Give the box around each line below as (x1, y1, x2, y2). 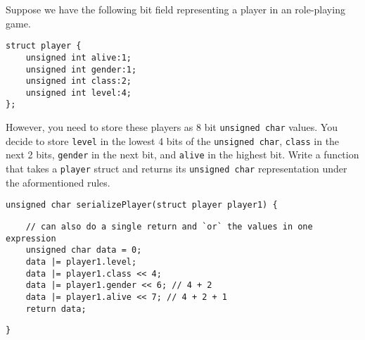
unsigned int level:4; (25, 87, 132, 98)
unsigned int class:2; (25, 76, 132, 87)
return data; (25, 303, 87, 314)
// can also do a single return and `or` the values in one (25, 222, 313, 232)
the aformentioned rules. (6, 175, 110, 189)
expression (6, 233, 56, 244)
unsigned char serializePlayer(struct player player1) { (6, 200, 278, 210)
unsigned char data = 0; (25, 245, 142, 256)
